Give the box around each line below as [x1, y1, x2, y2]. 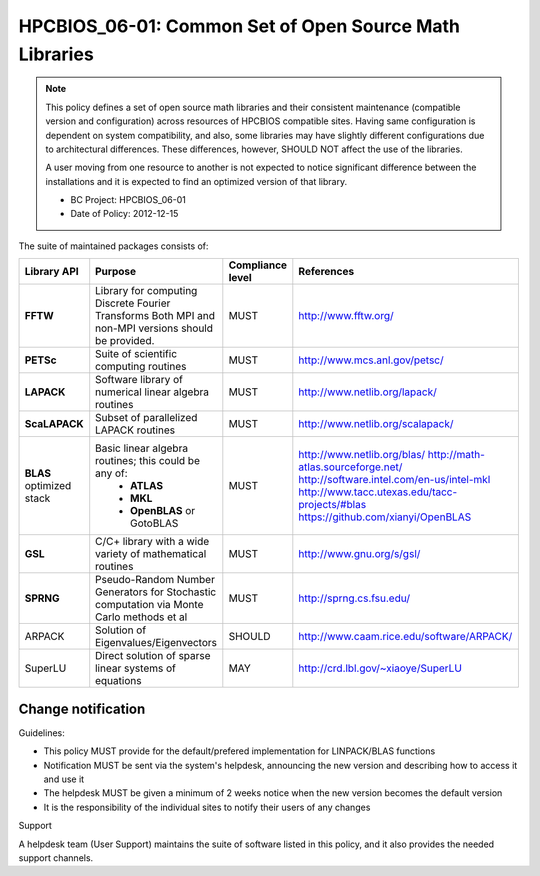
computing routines [95, 360, 187, 374]
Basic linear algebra [95, 441, 189, 455]
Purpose [95, 265, 137, 279]
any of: [95, 466, 129, 480]
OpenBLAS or [130, 504, 196, 518]
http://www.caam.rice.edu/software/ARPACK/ [298, 630, 513, 644]
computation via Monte [95, 598, 204, 612]
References [298, 265, 355, 279]
